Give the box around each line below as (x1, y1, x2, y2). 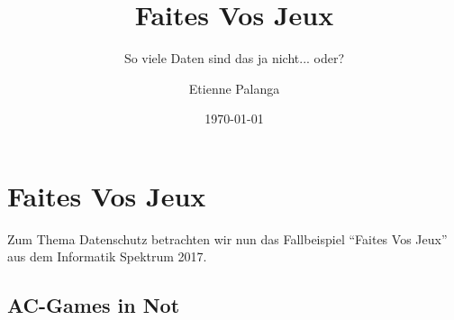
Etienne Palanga (188, 78, 280, 97)
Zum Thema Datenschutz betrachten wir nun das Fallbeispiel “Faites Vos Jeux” (7, 229, 448, 248)
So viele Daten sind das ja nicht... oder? (123, 49, 345, 68)
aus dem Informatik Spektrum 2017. (7, 247, 207, 266)
